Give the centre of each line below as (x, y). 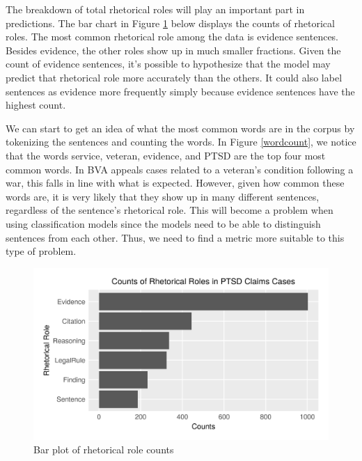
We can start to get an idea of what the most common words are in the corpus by (180, 128)
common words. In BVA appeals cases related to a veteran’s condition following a (180, 169)
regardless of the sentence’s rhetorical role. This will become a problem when (170, 210)
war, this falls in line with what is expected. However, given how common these (175, 183)
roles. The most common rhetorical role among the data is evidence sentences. (172, 37)
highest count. (36, 105)
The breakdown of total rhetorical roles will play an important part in (155, 9)
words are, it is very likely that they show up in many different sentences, (163, 196)
